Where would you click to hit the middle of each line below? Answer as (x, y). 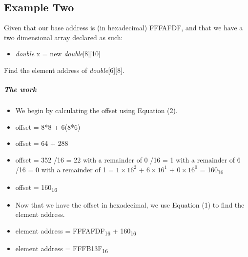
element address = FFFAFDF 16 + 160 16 (76, 231)
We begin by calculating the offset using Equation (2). (96, 110)
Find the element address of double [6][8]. (64, 70)
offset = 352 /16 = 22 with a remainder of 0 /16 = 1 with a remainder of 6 (128, 159)
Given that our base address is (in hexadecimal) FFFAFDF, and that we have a (124, 28)
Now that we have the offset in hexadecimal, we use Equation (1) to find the (130, 204)
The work (20, 89)
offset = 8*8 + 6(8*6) (48, 127)
